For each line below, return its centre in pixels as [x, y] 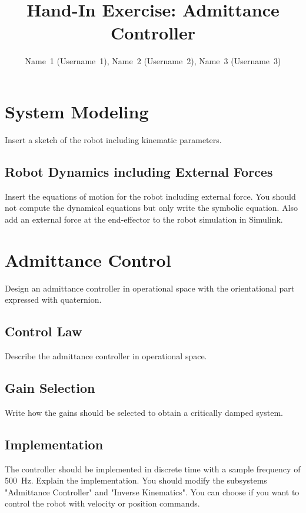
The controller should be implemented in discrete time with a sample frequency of [153, 469]
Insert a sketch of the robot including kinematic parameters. [113, 139]
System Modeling [77, 111]
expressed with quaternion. [53, 299]
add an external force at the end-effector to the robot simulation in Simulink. [144, 219]
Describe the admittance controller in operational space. [106, 355]
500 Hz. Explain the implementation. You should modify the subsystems [136, 480]
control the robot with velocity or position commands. [102, 503]
